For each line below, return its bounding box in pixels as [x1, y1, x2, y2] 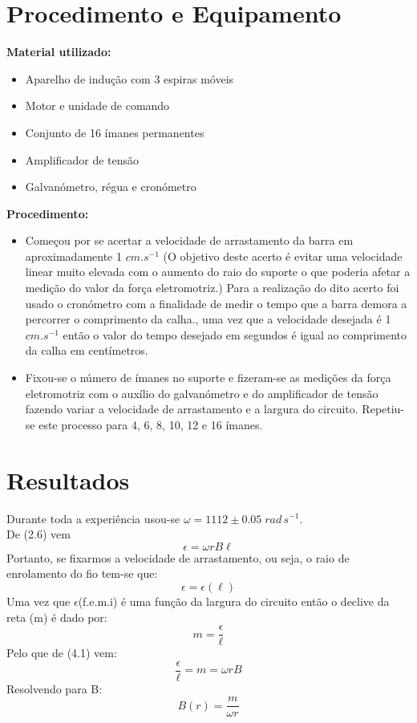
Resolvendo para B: [6, 680, 103, 697]
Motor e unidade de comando [25, 97, 170, 114]
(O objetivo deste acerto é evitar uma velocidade [163, 247, 403, 264]
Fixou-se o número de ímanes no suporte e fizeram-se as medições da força [25, 369, 391, 386]
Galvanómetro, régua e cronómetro [25, 178, 196, 195]
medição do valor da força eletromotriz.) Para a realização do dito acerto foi [25, 279, 399, 296]
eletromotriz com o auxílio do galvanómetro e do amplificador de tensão [25, 384, 379, 401]
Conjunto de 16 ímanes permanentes [25, 124, 204, 140]
